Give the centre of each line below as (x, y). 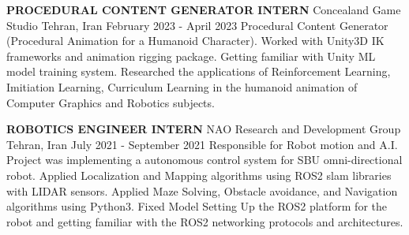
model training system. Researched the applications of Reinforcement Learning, (199, 71)
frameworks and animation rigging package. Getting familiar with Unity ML (191, 56)
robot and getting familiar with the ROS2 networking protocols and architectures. (205, 221)
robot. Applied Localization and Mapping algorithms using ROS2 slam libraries (199, 175)
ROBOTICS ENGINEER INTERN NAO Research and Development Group (204, 129)
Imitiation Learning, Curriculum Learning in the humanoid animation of (182, 86)
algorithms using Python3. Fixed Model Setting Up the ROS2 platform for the (197, 206)
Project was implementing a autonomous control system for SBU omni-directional (204, 160)
